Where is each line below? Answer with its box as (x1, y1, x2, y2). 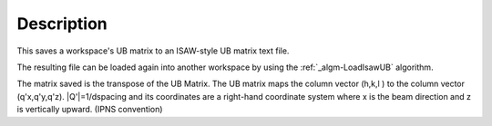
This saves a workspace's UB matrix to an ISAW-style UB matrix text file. (16, 45, 290, 56)
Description (16, 14, 108, 34)
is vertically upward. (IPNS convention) (16, 104, 163, 115)
